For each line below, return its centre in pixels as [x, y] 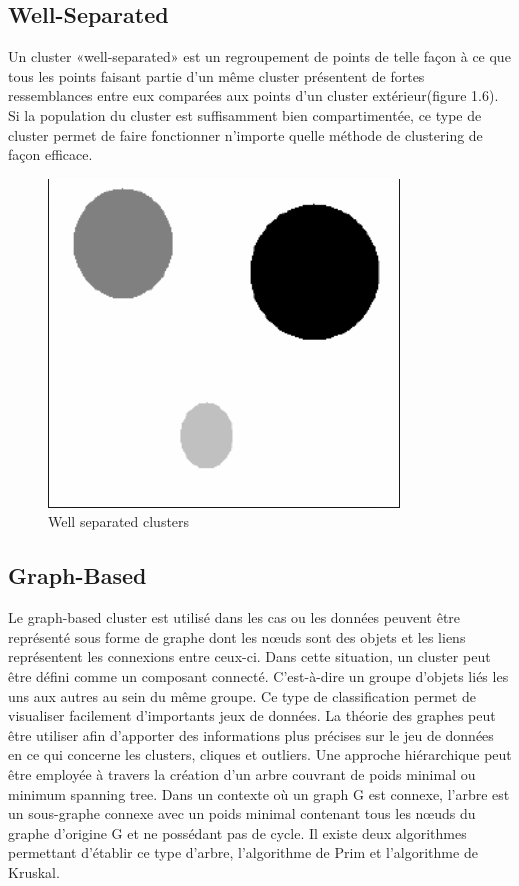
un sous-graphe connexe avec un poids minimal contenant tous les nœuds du [242, 813]
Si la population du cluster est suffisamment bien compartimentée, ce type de [245, 114]
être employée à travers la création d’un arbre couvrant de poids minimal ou [242, 773]
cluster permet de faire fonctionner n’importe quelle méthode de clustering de [245, 134]
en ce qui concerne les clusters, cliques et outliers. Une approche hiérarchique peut [260, 754]
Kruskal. [34, 871]
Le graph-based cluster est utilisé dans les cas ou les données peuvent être [234, 617]
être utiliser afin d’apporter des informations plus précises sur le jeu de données [251, 734]
